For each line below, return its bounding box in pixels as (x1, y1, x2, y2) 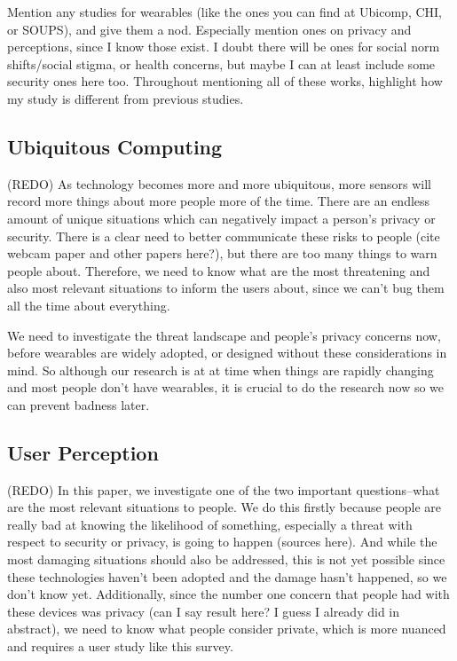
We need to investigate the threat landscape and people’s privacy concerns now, (7, 326, 441, 344)
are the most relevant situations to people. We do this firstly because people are (7, 498, 442, 516)
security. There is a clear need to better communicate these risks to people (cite (7, 226, 440, 245)
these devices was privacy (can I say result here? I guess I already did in (7, 602, 400, 620)
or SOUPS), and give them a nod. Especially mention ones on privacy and (7, 20, 412, 38)
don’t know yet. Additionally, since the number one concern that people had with (7, 585, 450, 603)
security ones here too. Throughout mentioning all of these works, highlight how (7, 72, 443, 90)
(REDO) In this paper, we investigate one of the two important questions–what (7, 480, 440, 499)
